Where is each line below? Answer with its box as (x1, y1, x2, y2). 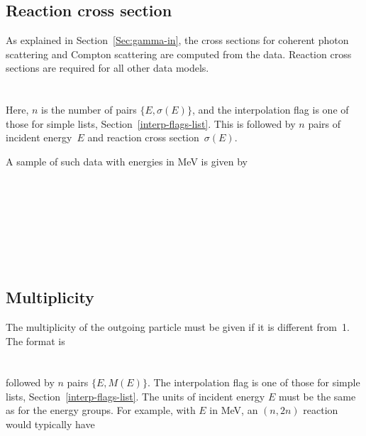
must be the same (278, 388, 356, 403)
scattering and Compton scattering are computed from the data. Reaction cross (6, 46, 352, 61)
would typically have (6, 417, 95, 432)
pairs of (308, 116, 341, 131)
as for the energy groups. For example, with (6, 403, 196, 418)
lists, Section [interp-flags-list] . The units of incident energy (6, 388, 265, 403)
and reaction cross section (87, 130, 199, 145)
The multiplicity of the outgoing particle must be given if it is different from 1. (6, 319, 350, 334)
